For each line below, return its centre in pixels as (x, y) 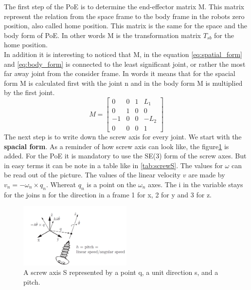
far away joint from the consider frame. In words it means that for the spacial (120, 73)
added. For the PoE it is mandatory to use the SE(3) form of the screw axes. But (125, 156)
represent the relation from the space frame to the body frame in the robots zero (124, 16)
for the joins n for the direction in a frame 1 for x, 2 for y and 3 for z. (108, 194)
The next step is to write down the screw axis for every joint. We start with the (123, 136)
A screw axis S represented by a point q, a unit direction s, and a (121, 272)
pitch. (32, 281)
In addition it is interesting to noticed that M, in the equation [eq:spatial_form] (123, 54)
